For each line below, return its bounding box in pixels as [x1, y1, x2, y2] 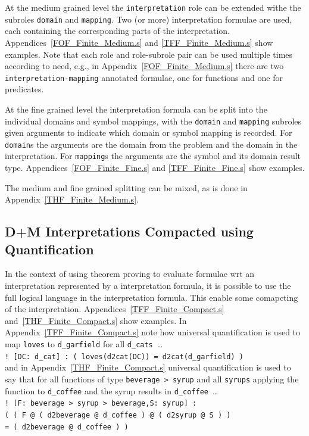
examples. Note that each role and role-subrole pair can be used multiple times [5, 48, 293, 60]
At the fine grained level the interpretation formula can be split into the [5, 102, 267, 115]
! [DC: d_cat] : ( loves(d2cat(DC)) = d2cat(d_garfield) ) [5, 352, 244, 361]
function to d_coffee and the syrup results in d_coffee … [5, 384, 219, 397]
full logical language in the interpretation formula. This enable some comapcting [5, 291, 298, 303]
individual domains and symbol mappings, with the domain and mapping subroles [5, 114, 302, 127]
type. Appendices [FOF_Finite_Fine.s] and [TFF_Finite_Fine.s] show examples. [5, 161, 305, 174]
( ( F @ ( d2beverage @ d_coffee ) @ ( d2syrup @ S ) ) [5, 410, 231, 419]
